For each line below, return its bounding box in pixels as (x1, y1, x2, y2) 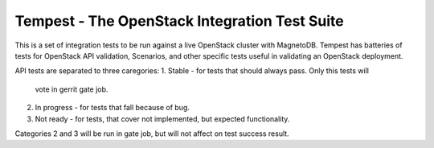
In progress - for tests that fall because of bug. (35, 103, 190, 113)
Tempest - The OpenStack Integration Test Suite (14, 12, 345, 30)
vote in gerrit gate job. (35, 84, 108, 94)
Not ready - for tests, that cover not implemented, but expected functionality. (35, 113, 290, 124)
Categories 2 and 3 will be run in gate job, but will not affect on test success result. (14, 129, 289, 138)
